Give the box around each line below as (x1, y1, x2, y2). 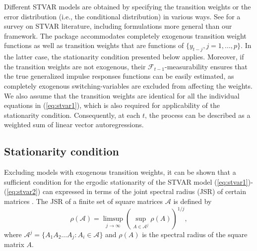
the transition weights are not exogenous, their (4, 61, 146, 71)
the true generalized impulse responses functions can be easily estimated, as (4, 71, 234, 81)
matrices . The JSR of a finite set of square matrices (4, 196, 163, 206)
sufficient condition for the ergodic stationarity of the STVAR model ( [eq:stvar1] (4, 176, 248, 187)
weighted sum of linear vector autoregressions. (4, 119, 144, 130)
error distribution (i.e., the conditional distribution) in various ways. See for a (4, 11, 241, 21)
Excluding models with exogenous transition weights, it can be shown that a (4, 167, 236, 177)
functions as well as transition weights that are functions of (4, 40, 184, 50)
